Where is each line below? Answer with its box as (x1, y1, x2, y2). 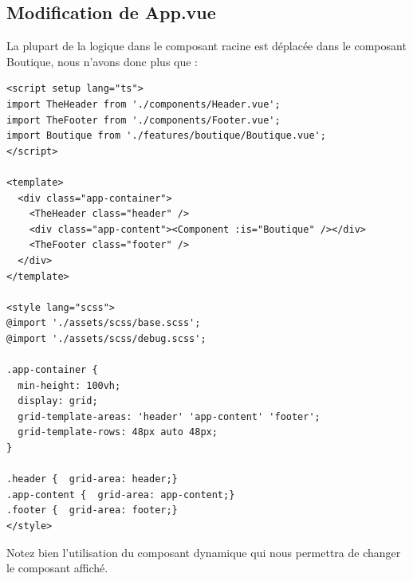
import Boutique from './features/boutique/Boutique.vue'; (6, 130, 326, 142)
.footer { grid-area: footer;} (6, 504, 178, 516)
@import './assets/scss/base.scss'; (6, 317, 201, 329)
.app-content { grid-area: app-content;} (6, 489, 235, 501)
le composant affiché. (6, 559, 108, 576)
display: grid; (18, 395, 98, 407)
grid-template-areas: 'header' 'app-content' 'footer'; (18, 410, 321, 422)
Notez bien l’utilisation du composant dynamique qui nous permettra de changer (6, 544, 401, 560)
